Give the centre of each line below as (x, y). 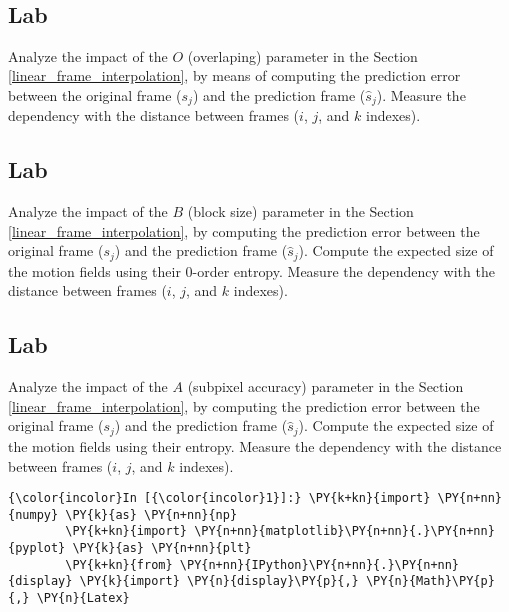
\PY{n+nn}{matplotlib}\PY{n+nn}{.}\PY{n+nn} (344, 531)
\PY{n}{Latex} (83, 598)
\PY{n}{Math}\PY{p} (430, 581)
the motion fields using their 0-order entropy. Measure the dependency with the (251, 270)
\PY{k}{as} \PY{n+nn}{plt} (162, 548)
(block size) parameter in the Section (300, 211)
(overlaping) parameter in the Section (302, 55)
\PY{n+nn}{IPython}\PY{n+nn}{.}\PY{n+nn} (319, 564)
